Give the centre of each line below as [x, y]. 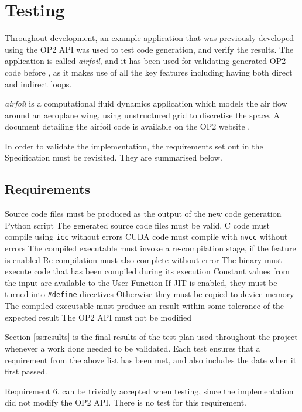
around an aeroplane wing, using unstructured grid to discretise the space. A [143, 115]
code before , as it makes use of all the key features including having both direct [149, 72]
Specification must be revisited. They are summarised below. [114, 157]
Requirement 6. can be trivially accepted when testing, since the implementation [149, 391]
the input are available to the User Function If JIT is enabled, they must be [141, 282]
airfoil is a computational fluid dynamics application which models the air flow [146, 103]
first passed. [26, 371]
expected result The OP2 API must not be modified [98, 317]
